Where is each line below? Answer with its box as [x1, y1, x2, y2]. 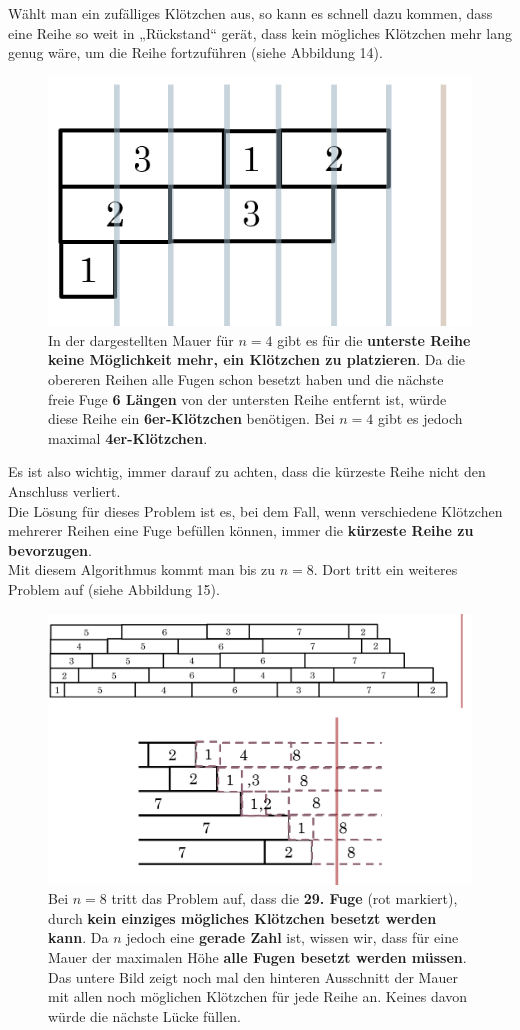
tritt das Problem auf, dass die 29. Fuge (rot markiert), [111, 888, 458, 909]
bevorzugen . [8, 539, 92, 560]
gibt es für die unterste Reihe [277, 329, 471, 350]
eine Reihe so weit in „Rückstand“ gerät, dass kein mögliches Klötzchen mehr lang [8, 22, 512, 43]
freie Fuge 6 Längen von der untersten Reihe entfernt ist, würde [48, 388, 447, 409]
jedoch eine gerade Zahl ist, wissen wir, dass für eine [126, 927, 459, 948]
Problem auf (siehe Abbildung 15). [8, 578, 220, 599]
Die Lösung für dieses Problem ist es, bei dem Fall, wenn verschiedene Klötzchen [8, 500, 503, 521]
